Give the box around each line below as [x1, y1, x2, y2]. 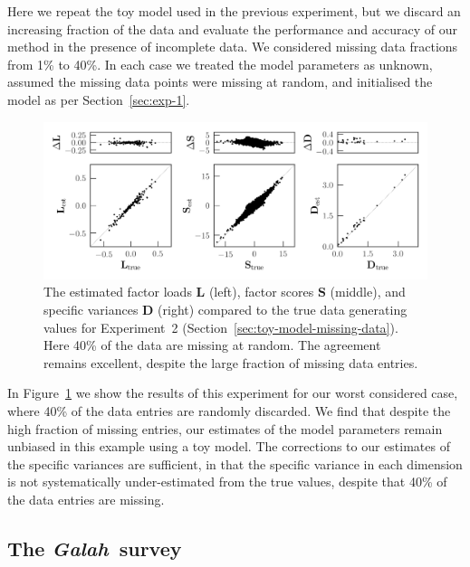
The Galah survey [7, 534, 182, 562]
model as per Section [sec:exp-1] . [7, 90, 190, 109]
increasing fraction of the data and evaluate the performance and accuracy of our [7, 19, 457, 38]
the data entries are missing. [7, 490, 165, 508]
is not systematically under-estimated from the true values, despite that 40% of [7, 472, 447, 491]
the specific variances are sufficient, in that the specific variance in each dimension [7, 454, 463, 473]
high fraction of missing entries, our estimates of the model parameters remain [7, 419, 443, 438]
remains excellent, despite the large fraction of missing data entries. [43, 353, 418, 372]
